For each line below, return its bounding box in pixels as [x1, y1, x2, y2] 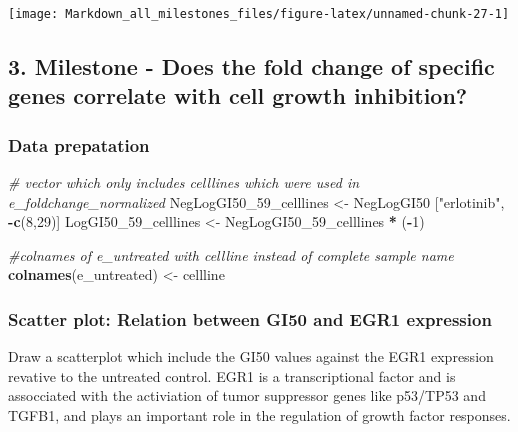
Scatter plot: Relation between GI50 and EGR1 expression [8, 306, 492, 331]
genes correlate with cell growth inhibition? [8, 80, 468, 111]
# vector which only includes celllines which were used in [8, 172, 360, 193]
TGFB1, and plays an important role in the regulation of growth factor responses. [8, 405, 511, 426]
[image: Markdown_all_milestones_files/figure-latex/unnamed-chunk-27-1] [8, 7, 510, 21]
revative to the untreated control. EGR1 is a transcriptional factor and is [8, 365, 456, 386]
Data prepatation [8, 132, 150, 157]
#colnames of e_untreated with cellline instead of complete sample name [8, 244, 454, 265]
